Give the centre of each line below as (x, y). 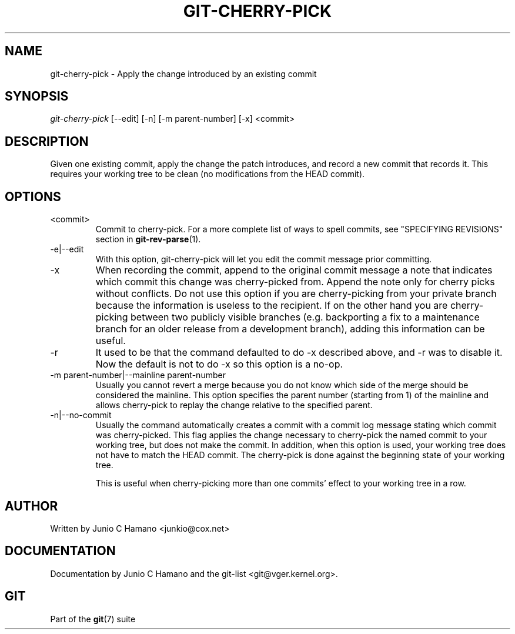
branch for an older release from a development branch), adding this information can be (290, 329)
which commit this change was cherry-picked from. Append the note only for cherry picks (295, 282)
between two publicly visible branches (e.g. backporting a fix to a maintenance (305, 317)
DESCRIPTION (47, 141)
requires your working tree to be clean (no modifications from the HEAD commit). (208, 174)
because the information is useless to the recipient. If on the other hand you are (272, 306)
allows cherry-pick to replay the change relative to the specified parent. (234, 405)
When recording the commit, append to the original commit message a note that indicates (294, 270)
